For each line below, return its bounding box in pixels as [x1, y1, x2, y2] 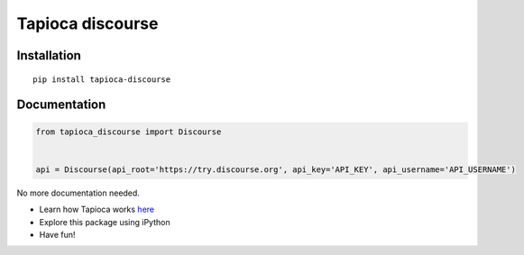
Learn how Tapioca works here [39, 204, 155, 215]
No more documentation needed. [16, 187, 140, 198]
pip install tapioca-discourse [32, 74, 171, 85]
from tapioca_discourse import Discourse [35, 126, 222, 137]
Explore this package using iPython [39, 216, 170, 227]
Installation [16, 48, 81, 63]
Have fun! [39, 229, 76, 240]
